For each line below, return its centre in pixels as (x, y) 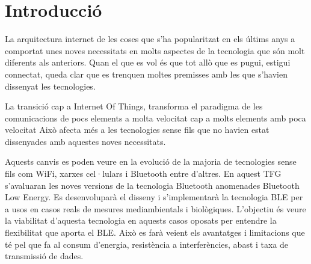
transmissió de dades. (44, 256)
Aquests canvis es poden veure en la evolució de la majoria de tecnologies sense (151, 161)
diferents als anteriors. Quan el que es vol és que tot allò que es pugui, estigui (148, 62)
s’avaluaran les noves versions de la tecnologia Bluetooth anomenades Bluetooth (152, 185)
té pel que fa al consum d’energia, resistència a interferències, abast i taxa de (147, 244)
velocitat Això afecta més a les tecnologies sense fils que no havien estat (137, 130)
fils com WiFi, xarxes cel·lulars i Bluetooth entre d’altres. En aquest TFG (143, 173)
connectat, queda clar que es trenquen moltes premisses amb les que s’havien (146, 74)
